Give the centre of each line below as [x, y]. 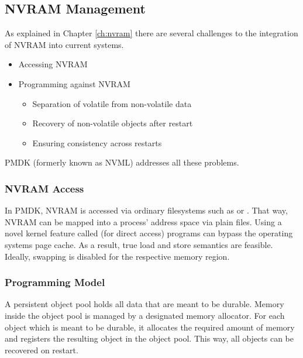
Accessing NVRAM [53, 64]
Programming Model [55, 282]
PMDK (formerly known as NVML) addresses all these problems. [122, 162]
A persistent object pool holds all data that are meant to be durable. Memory [144, 304]
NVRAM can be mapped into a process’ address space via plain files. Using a [143, 221]
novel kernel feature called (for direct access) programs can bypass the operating [149, 233]
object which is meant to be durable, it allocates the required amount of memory [150, 327]
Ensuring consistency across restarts [97, 142]
